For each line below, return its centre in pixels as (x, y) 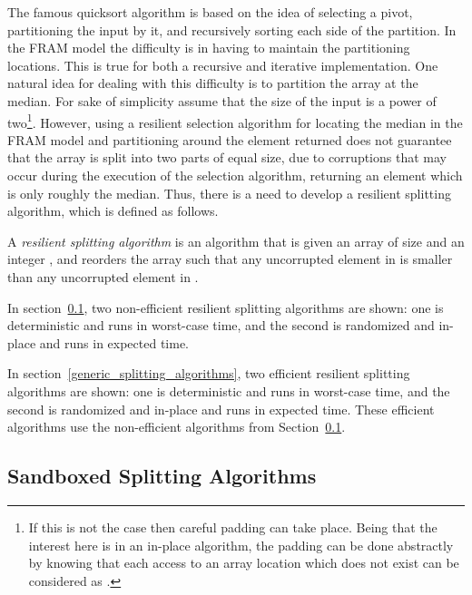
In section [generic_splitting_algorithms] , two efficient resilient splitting (209, 373)
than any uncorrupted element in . (103, 276)
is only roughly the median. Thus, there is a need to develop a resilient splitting (229, 193)
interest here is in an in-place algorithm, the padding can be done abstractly (241, 545)
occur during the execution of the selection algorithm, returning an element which (235, 175)
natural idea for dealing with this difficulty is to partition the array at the (213, 83)
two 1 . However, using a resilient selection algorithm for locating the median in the (235, 121)
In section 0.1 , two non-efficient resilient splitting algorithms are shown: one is (226, 307)
